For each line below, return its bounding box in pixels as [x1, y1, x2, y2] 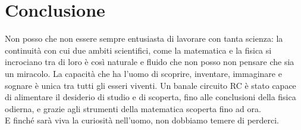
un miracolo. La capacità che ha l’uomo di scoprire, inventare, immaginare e [5, 67, 282, 79]
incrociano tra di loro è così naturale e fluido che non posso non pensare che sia [5, 55, 294, 68]
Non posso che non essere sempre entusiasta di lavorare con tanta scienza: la [5, 32, 283, 45]
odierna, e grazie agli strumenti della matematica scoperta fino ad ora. [5, 102, 261, 114]
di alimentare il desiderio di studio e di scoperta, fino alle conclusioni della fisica [5, 91, 296, 103]
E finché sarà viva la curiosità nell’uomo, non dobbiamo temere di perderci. [5, 114, 280, 126]
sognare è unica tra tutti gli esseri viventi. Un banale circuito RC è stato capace [5, 79, 296, 91]
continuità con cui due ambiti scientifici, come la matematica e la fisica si [5, 44, 272, 56]
